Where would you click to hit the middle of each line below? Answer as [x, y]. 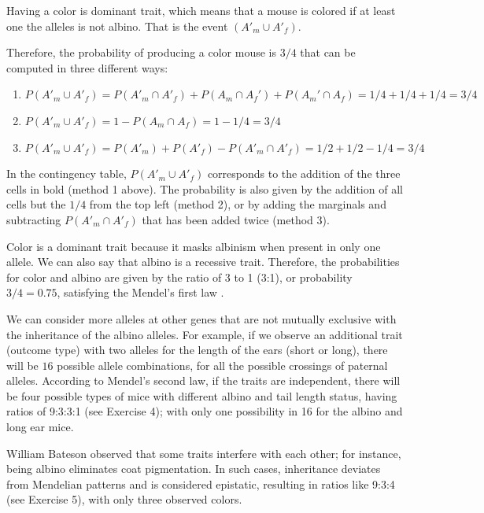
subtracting [34, 219]
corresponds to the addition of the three [304, 173]
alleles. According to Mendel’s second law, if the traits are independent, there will [203, 380]
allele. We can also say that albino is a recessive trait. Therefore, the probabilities [203, 262]
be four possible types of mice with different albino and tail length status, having [202, 395]
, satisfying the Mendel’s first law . [140, 292]
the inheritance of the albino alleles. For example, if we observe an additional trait [205, 334]
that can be [328, 52]
